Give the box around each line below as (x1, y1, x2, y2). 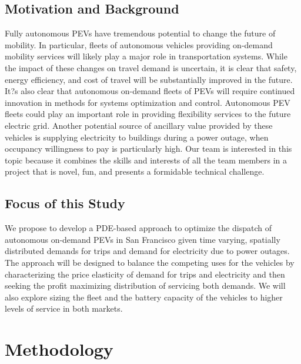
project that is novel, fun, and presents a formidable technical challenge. (5, 165, 265, 178)
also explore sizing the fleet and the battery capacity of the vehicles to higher (5, 290, 283, 303)
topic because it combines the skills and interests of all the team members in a (5, 153, 287, 166)
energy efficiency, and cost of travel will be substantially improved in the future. (5, 73, 293, 85)
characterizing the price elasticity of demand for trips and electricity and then (5, 268, 285, 280)
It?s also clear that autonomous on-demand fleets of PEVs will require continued (5, 85, 295, 97)
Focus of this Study (5, 194, 125, 212)
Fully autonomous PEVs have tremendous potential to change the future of (5, 27, 276, 39)
